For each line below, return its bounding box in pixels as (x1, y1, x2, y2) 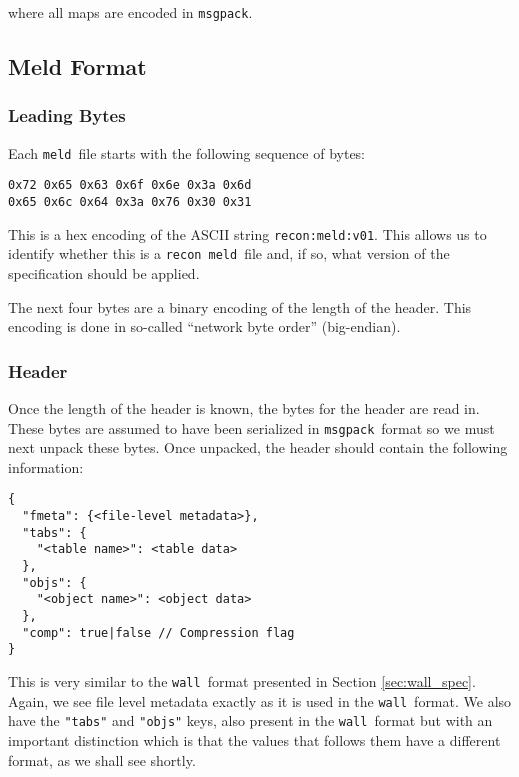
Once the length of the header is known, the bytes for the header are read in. (8, 397, 480, 418)
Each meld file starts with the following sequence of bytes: (8, 142, 366, 163)
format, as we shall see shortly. (8, 749, 196, 770)
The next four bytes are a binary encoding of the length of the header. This (8, 296, 472, 317)
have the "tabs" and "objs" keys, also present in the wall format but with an (8, 710, 493, 731)
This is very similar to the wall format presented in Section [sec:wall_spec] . (8, 670, 476, 691)
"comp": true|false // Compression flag (22, 625, 295, 640)
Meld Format (8, 51, 147, 82)
